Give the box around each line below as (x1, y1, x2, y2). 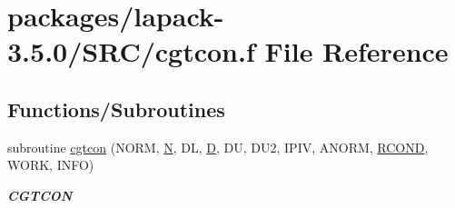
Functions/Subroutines (7, 94, 225, 123)
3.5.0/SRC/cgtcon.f (7, 33, 255, 70)
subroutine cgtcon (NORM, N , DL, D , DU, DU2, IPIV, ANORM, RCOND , (7, 137, 429, 156)
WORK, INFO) (7, 155, 94, 174)
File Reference (264, 33, 449, 70)
